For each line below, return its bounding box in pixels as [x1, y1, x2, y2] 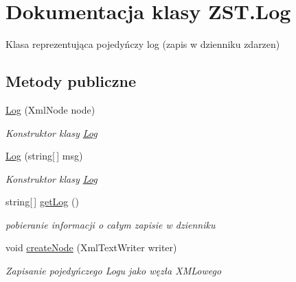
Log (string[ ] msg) [5, 149, 83, 163]
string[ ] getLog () [5, 194, 79, 209]
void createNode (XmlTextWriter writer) [5, 240, 177, 255]
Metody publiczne [5, 70, 136, 92]
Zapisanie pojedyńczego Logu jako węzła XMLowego [5, 264, 222, 278]
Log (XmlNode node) [5, 102, 95, 116]
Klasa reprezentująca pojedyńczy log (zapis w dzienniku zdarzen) [5, 37, 280, 51]
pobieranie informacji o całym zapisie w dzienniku [5, 217, 216, 231]
